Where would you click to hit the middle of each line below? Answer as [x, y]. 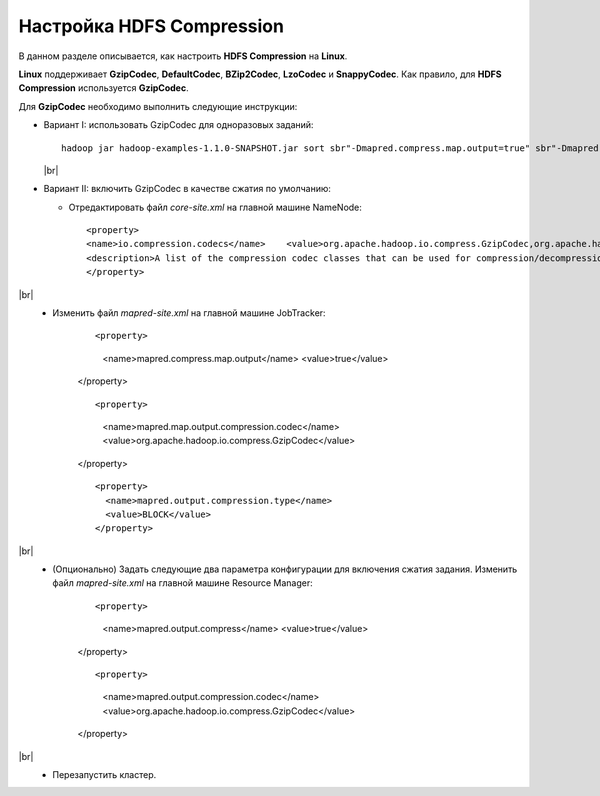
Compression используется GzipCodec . [103, 88]
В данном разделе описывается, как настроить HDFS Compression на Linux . [183, 56]
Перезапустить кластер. [104, 774]
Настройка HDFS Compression [151, 26]
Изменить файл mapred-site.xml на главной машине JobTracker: [189, 313]
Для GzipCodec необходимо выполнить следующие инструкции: [158, 106]
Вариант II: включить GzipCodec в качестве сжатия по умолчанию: [187, 189]
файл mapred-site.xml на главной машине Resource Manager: [183, 583]
